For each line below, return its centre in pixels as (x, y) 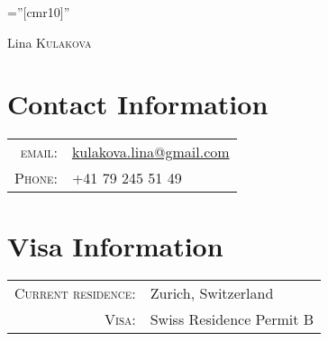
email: (39, 152)
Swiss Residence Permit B (232, 319)
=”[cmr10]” (39, 12)
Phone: (36, 178)
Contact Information (138, 104)
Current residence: (75, 293)
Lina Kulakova (50, 42)
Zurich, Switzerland (212, 293)
